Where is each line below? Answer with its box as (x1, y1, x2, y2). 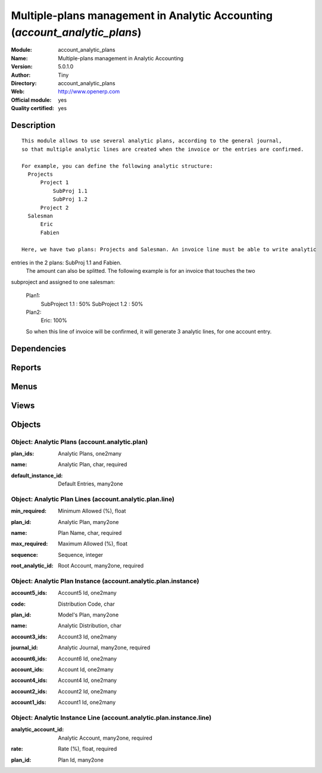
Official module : (11, 96, 52, 104)
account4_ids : (11, 677, 48, 684)
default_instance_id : (11, 472, 63, 479)
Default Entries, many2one (58, 480, 123, 488)
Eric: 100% (40, 317, 68, 324)
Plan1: (26, 292, 40, 299)
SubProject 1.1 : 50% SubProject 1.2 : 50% (40, 300, 143, 307)
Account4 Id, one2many (58, 677, 117, 684)
